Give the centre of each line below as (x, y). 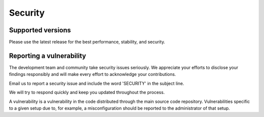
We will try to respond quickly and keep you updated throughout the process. (87, 93)
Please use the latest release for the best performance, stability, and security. (87, 42)
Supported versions (40, 30)
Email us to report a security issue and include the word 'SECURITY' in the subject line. (97, 83)
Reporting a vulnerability (48, 56)
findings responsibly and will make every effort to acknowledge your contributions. (92, 74)
